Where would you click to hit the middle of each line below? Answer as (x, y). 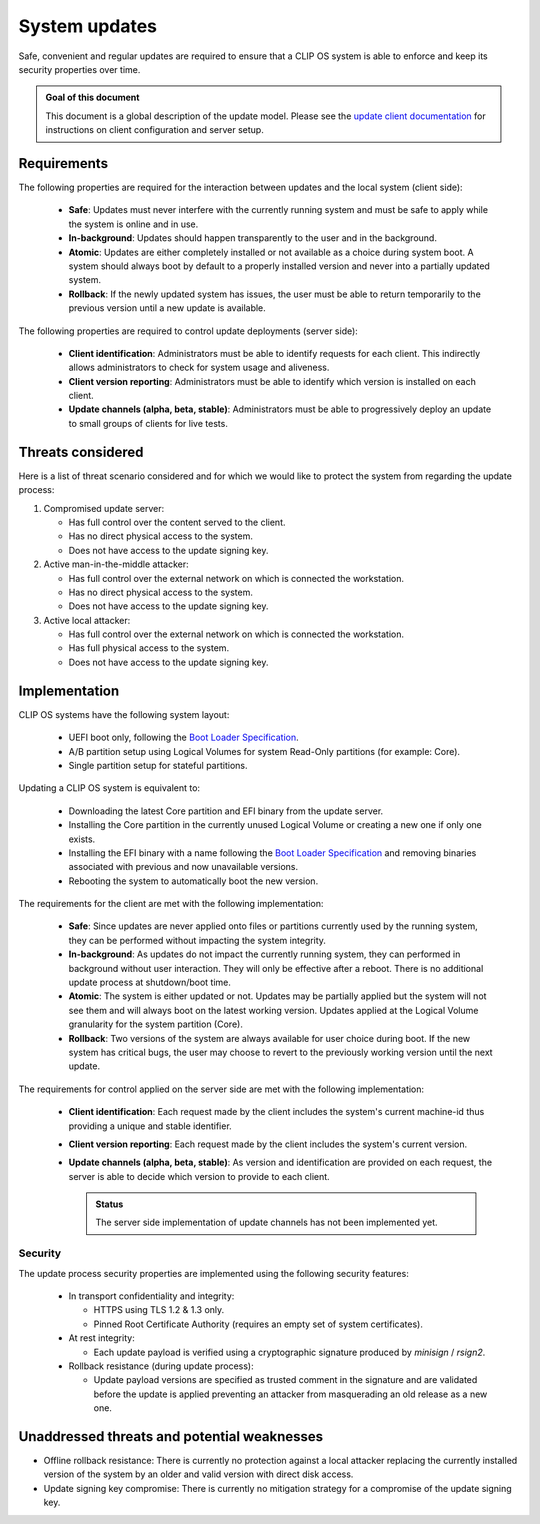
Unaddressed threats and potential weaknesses (171, 1436)
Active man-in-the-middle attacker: (116, 564)
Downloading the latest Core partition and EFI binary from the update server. (226, 811)
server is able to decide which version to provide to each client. (199, 1176)
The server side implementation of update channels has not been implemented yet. (267, 1222)
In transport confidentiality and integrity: (151, 1296)
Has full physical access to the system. (149, 648)
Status (109, 1204)
